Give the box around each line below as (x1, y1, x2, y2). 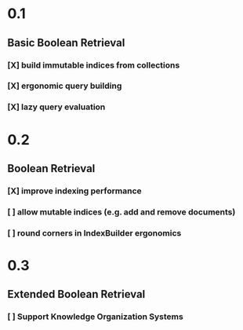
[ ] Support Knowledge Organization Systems (7, 311, 183, 322)
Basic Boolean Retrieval (7, 36, 125, 49)
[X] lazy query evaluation (7, 101, 106, 112)
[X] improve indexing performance (7, 185, 142, 196)
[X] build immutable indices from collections (7, 60, 180, 71)
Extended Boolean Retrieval (7, 288, 146, 301)
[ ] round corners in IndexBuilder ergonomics (7, 227, 182, 238)
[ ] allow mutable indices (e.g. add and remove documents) (7, 206, 236, 217)
